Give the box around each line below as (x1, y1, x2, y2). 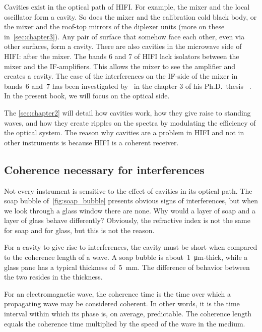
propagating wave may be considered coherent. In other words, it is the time (4, 298, 240, 309)
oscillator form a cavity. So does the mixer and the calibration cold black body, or (4, 11, 257, 22)
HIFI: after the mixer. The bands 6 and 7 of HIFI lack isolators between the (4, 50, 239, 61)
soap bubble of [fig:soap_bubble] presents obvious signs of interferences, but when (4, 195, 258, 206)
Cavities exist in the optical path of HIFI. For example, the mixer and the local (4, 2, 250, 12)
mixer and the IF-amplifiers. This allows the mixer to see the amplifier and (4, 61, 236, 71)
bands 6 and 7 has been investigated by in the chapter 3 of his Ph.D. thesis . (4, 80, 251, 91)
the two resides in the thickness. (4, 271, 103, 282)
